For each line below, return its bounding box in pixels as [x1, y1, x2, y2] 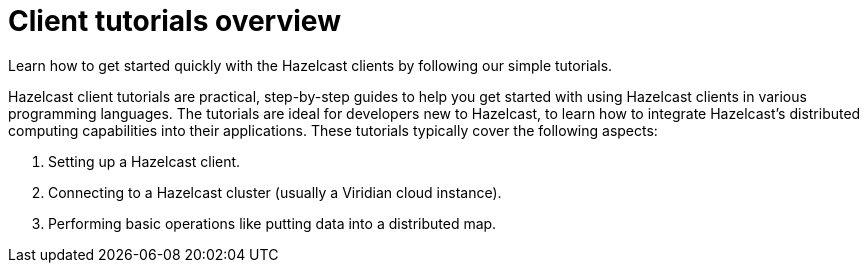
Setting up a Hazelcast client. [48, 152, 241, 170]
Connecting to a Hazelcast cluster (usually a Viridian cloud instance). [48, 183, 502, 201]
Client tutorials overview [8, 4, 341, 38]
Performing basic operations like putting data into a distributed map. [48, 214, 497, 232]
